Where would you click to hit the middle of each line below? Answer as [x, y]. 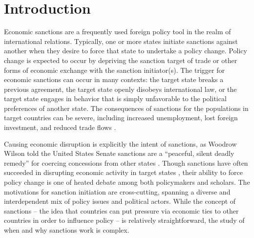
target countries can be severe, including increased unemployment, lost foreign [121, 118]
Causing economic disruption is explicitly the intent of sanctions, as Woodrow [120, 143]
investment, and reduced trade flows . [60, 127]
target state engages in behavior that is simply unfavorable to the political [115, 98]
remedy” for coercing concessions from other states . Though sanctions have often [126, 162]
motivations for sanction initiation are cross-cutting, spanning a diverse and [117, 191]
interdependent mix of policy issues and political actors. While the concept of [120, 201]
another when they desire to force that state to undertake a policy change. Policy [126, 51]
